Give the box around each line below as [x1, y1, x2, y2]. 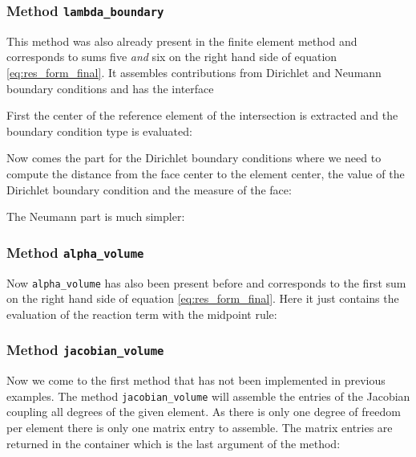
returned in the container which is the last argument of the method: [6, 435, 341, 451]
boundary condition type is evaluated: [6, 122, 192, 139]
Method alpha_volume [6, 242, 144, 262]
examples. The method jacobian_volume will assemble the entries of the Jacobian [6, 387, 410, 404]
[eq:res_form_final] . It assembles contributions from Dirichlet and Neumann [6, 63, 382, 80]
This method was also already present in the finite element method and [6, 32, 357, 49]
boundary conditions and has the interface [6, 80, 214, 96]
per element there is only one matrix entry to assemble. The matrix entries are [6, 418, 393, 435]
